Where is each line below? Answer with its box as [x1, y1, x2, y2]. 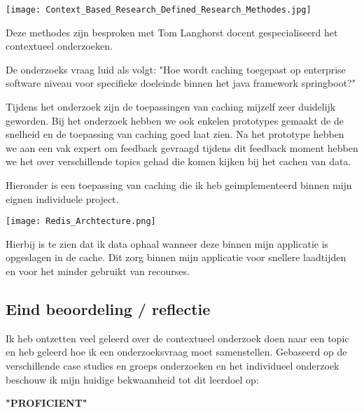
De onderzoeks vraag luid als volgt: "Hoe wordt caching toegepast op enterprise [6, 62, 346, 76]
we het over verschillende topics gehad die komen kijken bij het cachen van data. [6, 154, 351, 169]
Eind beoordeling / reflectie [6, 298, 211, 320]
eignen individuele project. [6, 191, 119, 206]
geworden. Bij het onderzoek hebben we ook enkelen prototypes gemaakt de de [6, 113, 344, 127]
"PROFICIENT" [6, 395, 87, 410]
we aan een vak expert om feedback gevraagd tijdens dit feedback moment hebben [6, 140, 358, 155]
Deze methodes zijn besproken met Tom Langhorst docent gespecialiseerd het [6, 24, 338, 39]
